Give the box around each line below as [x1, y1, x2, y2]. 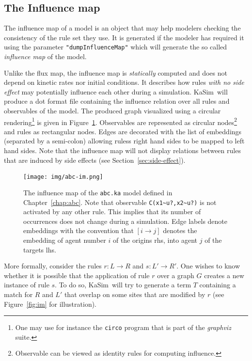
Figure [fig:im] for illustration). [4, 298, 97, 309]
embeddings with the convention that [23, 225, 134, 235]
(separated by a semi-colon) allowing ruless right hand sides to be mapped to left [4, 136, 245, 146]
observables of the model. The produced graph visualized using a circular [4, 106, 221, 116]
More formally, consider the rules [4, 261, 102, 271]
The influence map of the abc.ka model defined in [23, 187, 173, 197]
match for [4, 289, 33, 299]
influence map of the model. [4, 51, 87, 62]
